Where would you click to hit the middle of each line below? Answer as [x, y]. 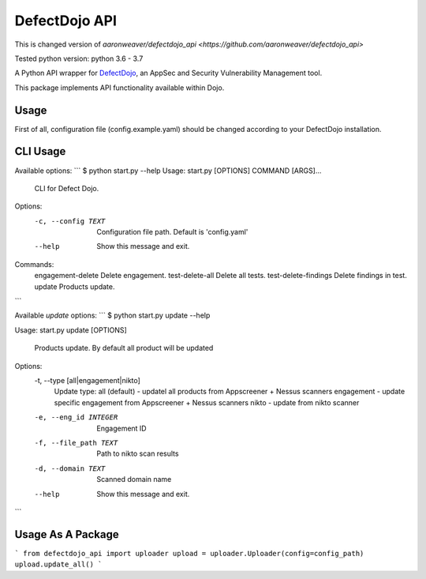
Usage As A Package [67, 534]
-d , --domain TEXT [70, 468]
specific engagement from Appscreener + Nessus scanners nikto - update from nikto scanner [207, 402]
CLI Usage [40, 151]
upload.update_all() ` [58, 564]
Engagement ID [121, 428]
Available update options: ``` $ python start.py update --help [112, 315]
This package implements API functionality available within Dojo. [120, 88]
